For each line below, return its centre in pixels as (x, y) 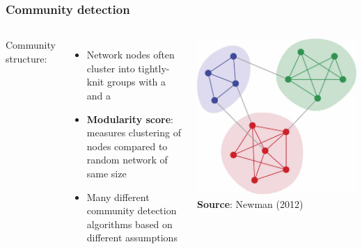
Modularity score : (130, 119)
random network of (127, 160)
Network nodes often (131, 55)
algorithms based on (129, 224)
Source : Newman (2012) (250, 204)
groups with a (136, 82)
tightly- (154, 68)
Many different (118, 196)
